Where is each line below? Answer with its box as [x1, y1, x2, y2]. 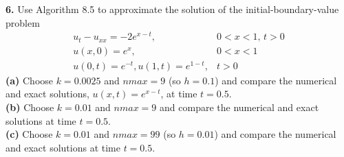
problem [6, 15, 40, 29]
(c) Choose [6, 127, 53, 141]
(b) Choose [6, 100, 54, 114]
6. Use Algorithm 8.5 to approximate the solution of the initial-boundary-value [6, 2, 339, 16]
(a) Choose [6, 73, 54, 87]
